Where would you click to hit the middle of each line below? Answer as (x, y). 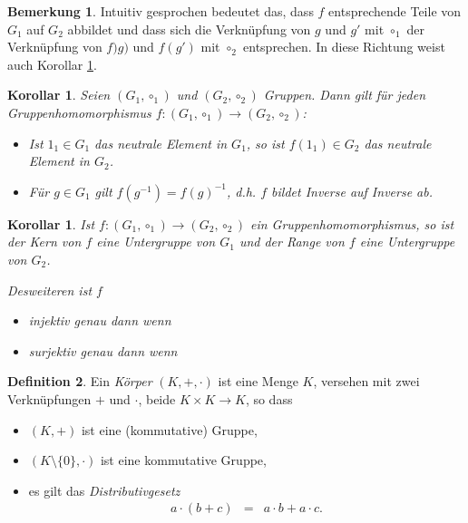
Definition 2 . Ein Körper (80, 381)
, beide (157, 398)
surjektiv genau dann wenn (103, 350)
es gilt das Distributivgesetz (104, 490)
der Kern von (44, 242)
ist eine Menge (258, 381)
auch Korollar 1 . (52, 64)
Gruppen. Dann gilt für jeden (345, 95)
